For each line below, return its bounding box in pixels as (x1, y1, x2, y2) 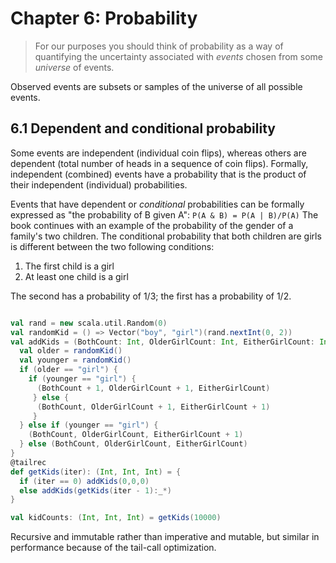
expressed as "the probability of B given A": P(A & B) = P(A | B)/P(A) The (10, 208, 319, 221)
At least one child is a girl (24, 270, 129, 282)
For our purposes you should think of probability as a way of (34, 40, 284, 52)
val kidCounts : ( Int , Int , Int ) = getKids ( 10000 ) (10, 513, 222, 523)
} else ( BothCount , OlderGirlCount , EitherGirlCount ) (19, 439, 248, 449)
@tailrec (10, 457, 47, 467)
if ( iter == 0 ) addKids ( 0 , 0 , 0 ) (19, 476, 150, 486)
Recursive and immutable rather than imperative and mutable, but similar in (10, 531, 320, 543)
